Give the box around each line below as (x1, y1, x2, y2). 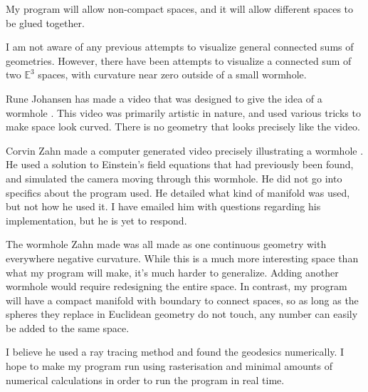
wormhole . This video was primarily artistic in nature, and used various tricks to (6, 105, 361, 120)
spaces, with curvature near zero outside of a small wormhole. (38, 67, 307, 82)
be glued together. (6, 15, 85, 30)
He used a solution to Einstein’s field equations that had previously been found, (6, 157, 354, 172)
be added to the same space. (6, 320, 130, 335)
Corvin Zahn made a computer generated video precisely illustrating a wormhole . (6, 143, 364, 158)
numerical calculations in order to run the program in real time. (6, 372, 285, 387)
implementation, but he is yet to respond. (6, 212, 187, 227)
